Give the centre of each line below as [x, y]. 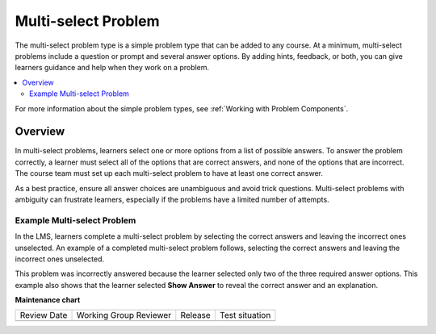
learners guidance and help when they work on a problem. [112, 68]
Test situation [245, 315]
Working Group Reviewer [124, 315]
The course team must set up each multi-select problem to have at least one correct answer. [169, 173]
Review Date [44, 315]
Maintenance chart [48, 300]
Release [196, 315]
